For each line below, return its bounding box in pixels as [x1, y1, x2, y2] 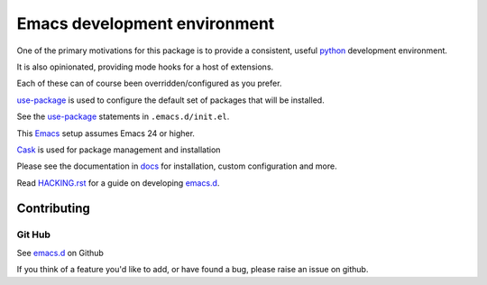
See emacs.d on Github [16, 247, 104, 258]
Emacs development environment [16, 14, 275, 33]
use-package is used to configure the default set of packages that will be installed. [16, 95, 325, 106]
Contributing [16, 201, 90, 216]
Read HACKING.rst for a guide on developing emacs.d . [16, 177, 220, 188]
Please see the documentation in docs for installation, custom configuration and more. [16, 161, 337, 171]
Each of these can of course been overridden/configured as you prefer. [16, 78, 282, 89]
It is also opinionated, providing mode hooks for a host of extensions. [16, 61, 274, 72]
